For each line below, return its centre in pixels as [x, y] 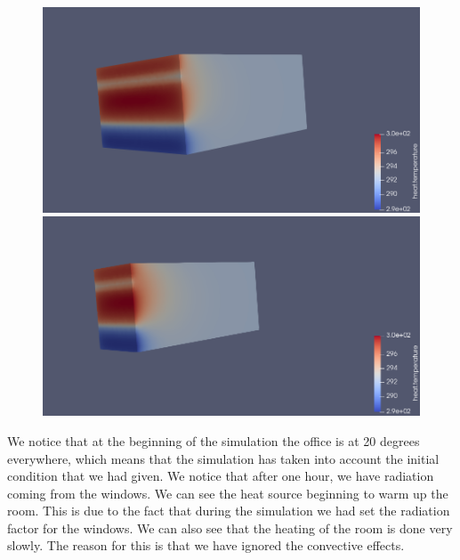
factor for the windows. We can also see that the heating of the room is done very [230, 528]
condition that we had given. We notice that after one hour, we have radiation [221, 476]
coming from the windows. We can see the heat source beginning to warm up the [228, 493]
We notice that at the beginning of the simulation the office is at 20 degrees [214, 440]
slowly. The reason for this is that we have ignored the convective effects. [206, 545]
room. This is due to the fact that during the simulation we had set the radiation [229, 511]
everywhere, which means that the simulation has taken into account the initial [223, 458]
